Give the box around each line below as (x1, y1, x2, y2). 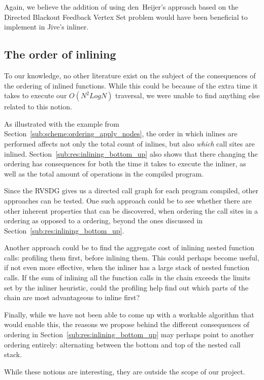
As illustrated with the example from (4, 118, 119, 129)
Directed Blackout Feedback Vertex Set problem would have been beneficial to (4, 11, 248, 22)
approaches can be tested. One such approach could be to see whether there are (4, 195, 252, 206)
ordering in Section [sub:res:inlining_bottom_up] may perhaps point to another (4, 329, 254, 340)
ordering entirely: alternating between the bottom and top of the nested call (4, 339, 241, 349)
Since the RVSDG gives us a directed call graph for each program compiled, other (4, 185, 258, 196)
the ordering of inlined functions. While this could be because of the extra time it (4, 80, 258, 91)
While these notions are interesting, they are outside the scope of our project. (4, 366, 245, 376)
